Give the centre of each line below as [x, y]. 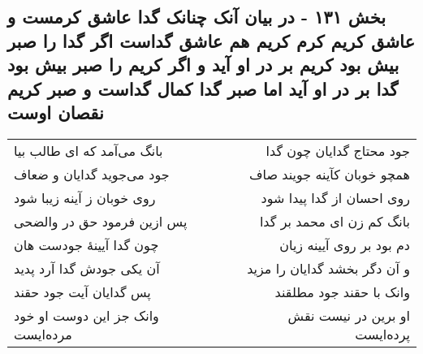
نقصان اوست [56, 112]
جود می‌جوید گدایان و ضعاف [92, 174]
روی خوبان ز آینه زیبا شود [85, 197]
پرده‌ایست [382, 334]
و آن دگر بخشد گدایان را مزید [328, 268]
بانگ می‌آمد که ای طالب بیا [88, 150]
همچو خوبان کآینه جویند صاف [329, 174]
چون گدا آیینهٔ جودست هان [86, 244]
